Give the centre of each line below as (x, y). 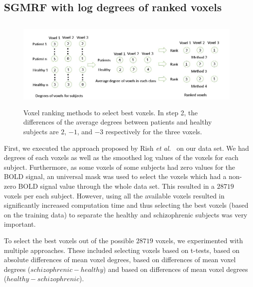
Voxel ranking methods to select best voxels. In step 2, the (111, 112)
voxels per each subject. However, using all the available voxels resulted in (114, 195)
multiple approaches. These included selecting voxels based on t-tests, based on (122, 250)
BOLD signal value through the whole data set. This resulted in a (117, 186)
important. (20, 224)
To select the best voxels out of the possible (69, 240)
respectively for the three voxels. (154, 132)
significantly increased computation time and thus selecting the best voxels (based (126, 205)
